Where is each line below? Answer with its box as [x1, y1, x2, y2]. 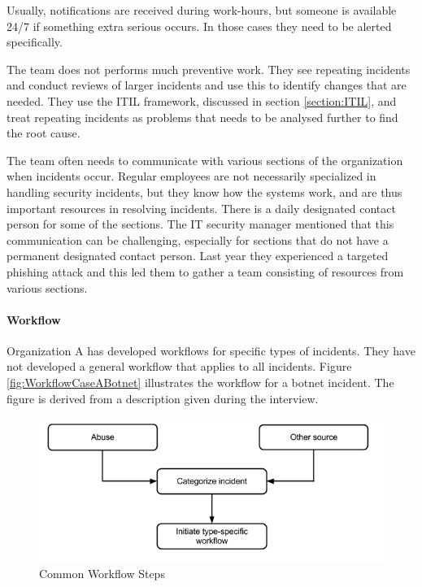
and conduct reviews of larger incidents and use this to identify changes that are [7, 76, 407, 93]
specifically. [7, 33, 63, 50]
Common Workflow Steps [39, 565, 165, 582]
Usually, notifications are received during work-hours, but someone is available [7, 2, 397, 18]
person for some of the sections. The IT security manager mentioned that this [7, 215, 394, 233]
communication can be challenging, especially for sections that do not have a [7, 231, 389, 248]
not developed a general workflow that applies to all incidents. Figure [7, 358, 352, 375]
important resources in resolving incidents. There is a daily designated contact [7, 199, 396, 216]
